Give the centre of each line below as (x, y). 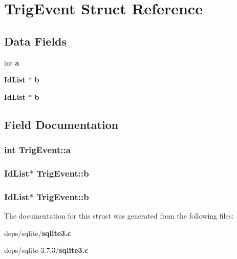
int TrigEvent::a (37, 150)
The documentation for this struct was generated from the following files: (119, 216)
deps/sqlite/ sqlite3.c (38, 233)
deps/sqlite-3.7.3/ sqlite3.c (46, 250)
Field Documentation (61, 124)
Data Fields (36, 41)
